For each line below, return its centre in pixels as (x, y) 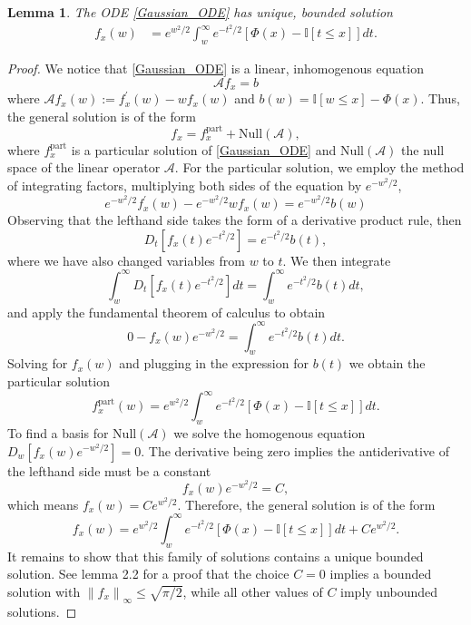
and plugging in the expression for (214, 363)
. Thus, (440, 98)
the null (423, 149)
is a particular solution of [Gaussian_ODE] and (204, 149)
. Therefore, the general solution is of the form (306, 504)
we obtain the (387, 363)
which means (43, 504)
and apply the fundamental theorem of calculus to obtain (167, 312)
